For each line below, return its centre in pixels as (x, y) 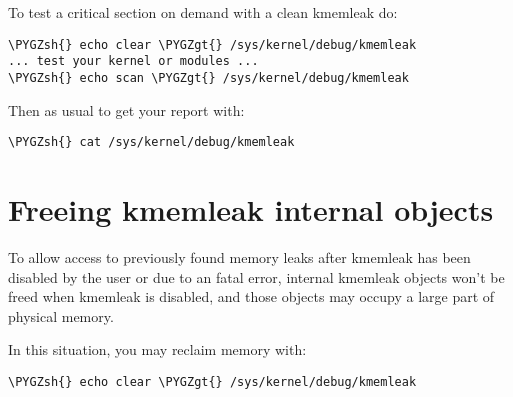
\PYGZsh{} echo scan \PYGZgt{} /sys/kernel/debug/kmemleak (208, 77)
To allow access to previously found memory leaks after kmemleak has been (239, 256)
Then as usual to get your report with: (126, 109)
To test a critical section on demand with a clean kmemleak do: (203, 12)
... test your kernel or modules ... (133, 61)
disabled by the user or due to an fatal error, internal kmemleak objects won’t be (256, 276)
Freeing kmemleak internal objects (251, 209)
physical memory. (61, 315)
